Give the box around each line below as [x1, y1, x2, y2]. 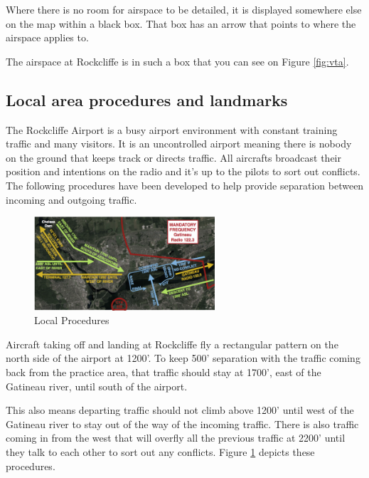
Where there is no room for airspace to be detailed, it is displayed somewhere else [6, 2, 362, 16]
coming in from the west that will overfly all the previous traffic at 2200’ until [6, 430, 346, 445]
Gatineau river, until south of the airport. [6, 378, 188, 393]
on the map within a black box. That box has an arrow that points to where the [6, 16, 356, 31]
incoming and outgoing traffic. [6, 192, 137, 207]
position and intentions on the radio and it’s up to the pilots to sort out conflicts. [6, 164, 360, 179]
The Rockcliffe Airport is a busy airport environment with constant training [6, 122, 338, 137]
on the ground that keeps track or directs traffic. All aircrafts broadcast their [6, 150, 341, 165]
